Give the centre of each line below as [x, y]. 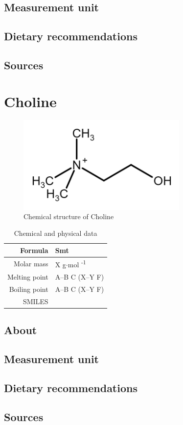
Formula [34, 250]
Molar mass [31, 264]
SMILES [35, 301]
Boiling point [29, 289]
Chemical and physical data [56, 233]
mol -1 [77, 264]
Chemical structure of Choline [69, 216]
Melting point [28, 276]
